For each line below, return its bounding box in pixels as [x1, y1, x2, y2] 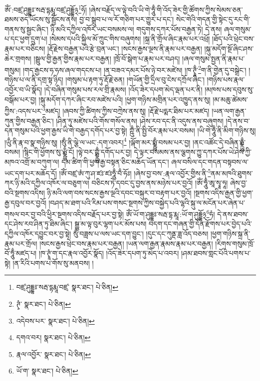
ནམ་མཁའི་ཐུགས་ [211, 168, 253, 178]
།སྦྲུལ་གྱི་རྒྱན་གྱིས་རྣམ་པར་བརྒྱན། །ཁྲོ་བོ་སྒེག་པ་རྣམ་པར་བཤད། [33, 53, 180, 63]
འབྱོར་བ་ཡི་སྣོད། [4, 84, 42, 95]
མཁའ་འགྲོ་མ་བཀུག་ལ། [4, 156, 59, 167]
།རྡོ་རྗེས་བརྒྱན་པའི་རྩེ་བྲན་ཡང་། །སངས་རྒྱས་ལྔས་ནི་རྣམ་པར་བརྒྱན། [47, 43, 202, 54]
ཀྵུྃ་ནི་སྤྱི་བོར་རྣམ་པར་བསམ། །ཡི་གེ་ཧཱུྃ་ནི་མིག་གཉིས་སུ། [129, 125, 256, 136]
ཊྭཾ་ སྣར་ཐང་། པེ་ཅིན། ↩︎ [16, 298, 71, 309]
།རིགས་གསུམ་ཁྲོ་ [215, 238, 255, 248]
